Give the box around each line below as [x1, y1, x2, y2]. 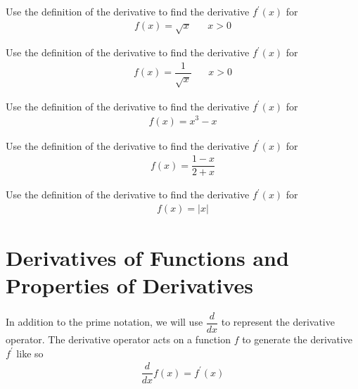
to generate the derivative [242, 332, 352, 347]
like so [16, 345, 44, 360]
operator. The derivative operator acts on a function [6, 332, 231, 347]
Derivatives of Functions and [6, 243, 289, 272]
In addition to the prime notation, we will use [6, 314, 203, 329]
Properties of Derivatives [6, 271, 254, 300]
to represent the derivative [221, 314, 335, 329]
